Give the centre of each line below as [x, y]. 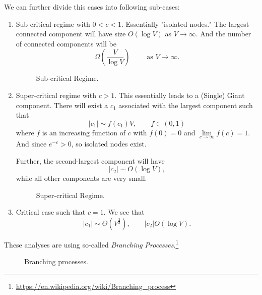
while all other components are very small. [81, 178]
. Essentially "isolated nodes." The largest [185, 23]
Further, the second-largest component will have [90, 160]
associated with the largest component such [186, 105]
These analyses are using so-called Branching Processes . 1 [91, 243]
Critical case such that [51, 212]
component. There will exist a [62, 105]
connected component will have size [71, 34]
